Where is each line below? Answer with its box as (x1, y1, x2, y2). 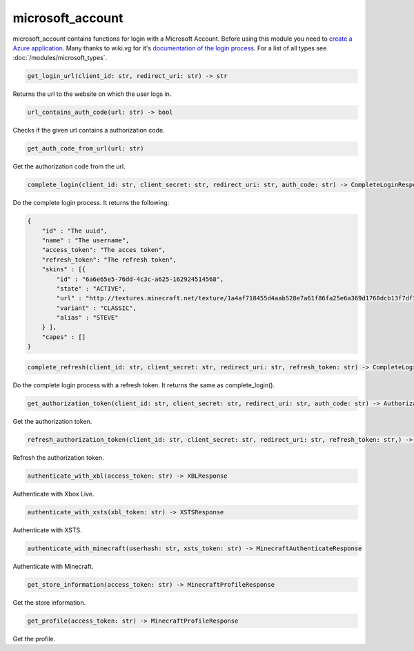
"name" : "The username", (41, 236, 130, 244)
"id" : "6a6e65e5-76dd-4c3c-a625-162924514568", (56, 275, 224, 283)
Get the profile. (12, 634, 56, 643)
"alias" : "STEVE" (56, 314, 119, 322)
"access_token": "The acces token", (41, 246, 166, 254)
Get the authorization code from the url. (12, 162, 126, 171)
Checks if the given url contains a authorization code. (12, 126, 165, 135)
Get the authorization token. (12, 417, 92, 425)
